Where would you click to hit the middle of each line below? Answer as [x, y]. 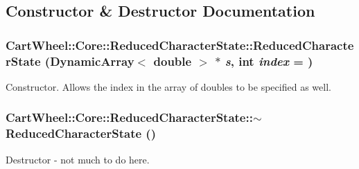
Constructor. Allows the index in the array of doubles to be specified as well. [168, 86]
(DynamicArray [89, 61]
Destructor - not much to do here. [78, 159]
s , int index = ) [269, 61]
